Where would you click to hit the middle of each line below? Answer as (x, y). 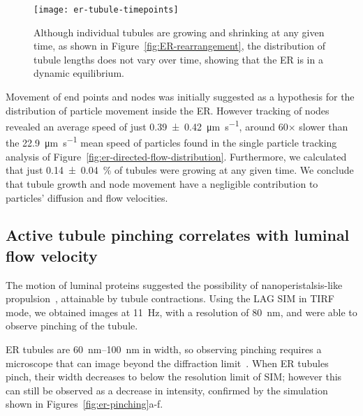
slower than (324, 126)
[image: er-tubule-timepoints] (106, 10)
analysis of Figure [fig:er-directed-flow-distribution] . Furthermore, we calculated (176, 156)
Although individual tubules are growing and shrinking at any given (179, 32)
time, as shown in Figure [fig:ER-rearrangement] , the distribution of (179, 46)
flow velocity (52, 255)
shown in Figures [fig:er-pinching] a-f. (84, 404)
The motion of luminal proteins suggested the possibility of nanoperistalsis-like (174, 284)
